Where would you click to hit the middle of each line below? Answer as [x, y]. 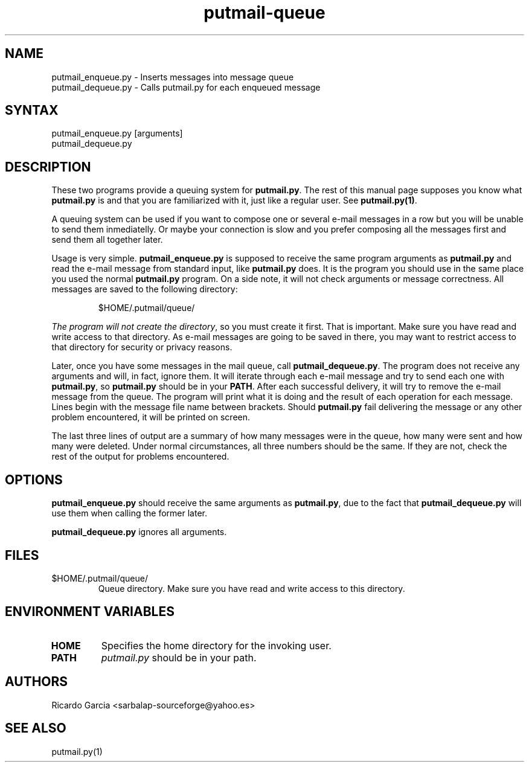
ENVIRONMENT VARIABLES [90, 612]
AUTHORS [37, 682]
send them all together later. [107, 240]
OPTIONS [34, 480]
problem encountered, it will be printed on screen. [151, 417]
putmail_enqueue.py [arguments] [117, 133]
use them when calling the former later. [129, 513]
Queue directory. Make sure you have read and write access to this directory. [252, 588]
